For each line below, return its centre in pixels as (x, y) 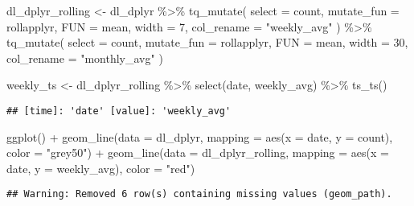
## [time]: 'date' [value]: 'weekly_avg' (119, 111)
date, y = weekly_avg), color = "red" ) (101, 168)
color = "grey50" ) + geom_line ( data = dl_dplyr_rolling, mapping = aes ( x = (198, 152)
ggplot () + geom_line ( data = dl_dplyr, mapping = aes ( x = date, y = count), (200, 136)
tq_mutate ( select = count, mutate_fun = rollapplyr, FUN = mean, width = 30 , (207, 42)
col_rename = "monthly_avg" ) (85, 58)
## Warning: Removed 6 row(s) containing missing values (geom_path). (199, 194)
